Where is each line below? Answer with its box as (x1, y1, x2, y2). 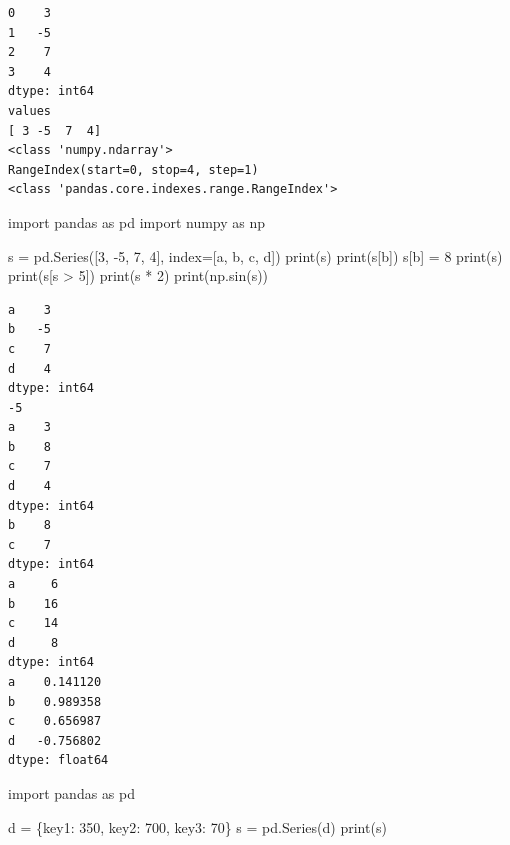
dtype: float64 (8, 753, 109, 768)
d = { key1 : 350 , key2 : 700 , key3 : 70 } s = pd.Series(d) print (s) (8, 816, 387, 837)
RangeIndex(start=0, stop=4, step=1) (8, 162, 259, 177)
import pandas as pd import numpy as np (8, 211, 266, 232)
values (8, 103, 51, 118)
